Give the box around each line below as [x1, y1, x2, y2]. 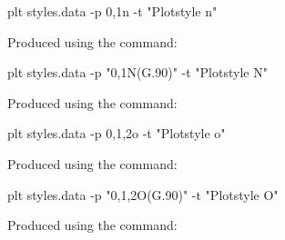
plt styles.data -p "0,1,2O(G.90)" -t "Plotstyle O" [7, 185, 279, 204]
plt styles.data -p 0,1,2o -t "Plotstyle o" [7, 124, 226, 143]
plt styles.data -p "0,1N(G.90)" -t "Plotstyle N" [7, 63, 268, 82]
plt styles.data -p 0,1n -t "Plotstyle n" [7, 2, 218, 20]
